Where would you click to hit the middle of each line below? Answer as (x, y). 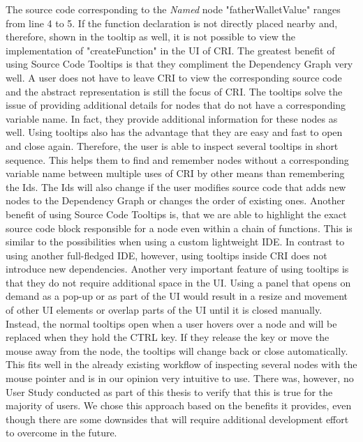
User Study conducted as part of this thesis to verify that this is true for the (169, 391)
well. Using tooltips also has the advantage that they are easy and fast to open (174, 132)
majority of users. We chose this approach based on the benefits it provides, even (179, 405)
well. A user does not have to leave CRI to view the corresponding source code (174, 77)
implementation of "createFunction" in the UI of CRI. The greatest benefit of (170, 50)
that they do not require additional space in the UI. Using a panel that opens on (178, 282)
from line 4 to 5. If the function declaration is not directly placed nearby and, (172, 23)
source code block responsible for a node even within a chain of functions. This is (179, 228)
